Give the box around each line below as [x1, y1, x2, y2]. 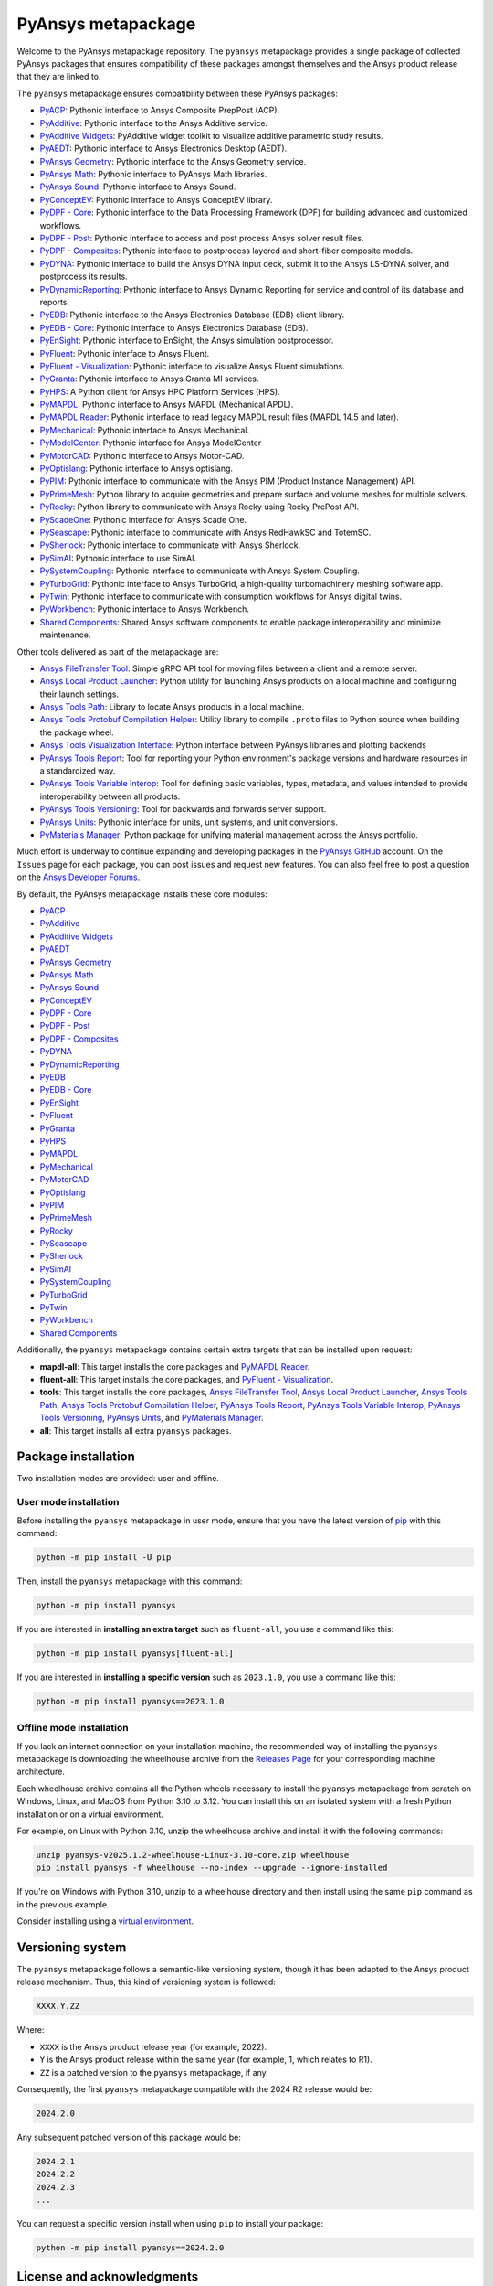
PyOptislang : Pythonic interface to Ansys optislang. [39, 463, 233, 475]
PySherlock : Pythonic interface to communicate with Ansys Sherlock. [39, 539, 301, 550]
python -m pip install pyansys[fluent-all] [36, 1648, 235, 1659]
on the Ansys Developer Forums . [16, 871, 141, 882]
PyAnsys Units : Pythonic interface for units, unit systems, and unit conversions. [39, 817, 338, 828]
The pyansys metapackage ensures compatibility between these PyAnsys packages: [16, 88, 338, 99]
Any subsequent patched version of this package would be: [16, 2131, 241, 2142]
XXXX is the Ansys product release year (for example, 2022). [39, 2041, 267, 2052]
